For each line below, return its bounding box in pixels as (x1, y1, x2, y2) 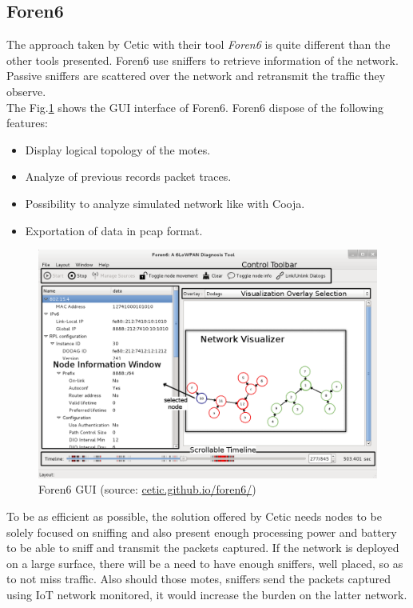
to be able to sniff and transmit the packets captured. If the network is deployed (6, 539, 399, 556)
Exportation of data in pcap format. (25, 222, 203, 238)
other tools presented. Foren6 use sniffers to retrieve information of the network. (6, 51, 399, 68)
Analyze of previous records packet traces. (25, 168, 232, 185)
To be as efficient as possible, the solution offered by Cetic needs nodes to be (6, 508, 382, 525)
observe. (6, 82, 46, 99)
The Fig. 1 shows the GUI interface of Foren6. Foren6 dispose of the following (6, 98, 384, 115)
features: (6, 114, 48, 131)
